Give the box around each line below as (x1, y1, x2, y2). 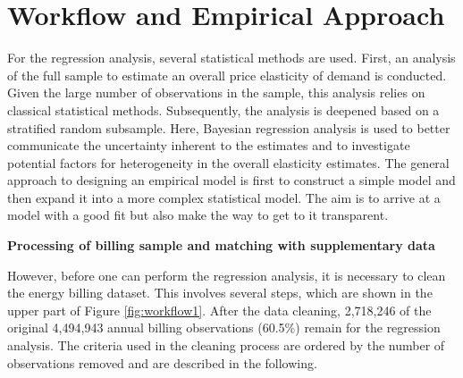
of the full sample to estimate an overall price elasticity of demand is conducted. (7, 65, 447, 84)
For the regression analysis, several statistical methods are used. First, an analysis (7, 48, 456, 67)
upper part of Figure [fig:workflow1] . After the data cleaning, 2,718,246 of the (7, 300, 432, 319)
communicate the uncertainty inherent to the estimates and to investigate (7, 136, 410, 155)
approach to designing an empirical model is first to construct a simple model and (7, 171, 456, 189)
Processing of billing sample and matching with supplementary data (7, 236, 435, 255)
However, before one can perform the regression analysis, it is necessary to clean (7, 265, 446, 284)
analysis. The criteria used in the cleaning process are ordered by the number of (7, 336, 445, 355)
